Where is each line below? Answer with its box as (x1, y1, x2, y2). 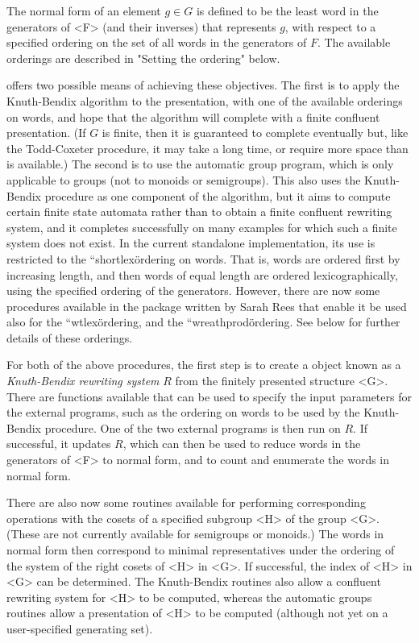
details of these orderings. (6, 329, 133, 346)
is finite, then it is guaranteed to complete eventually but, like (102, 124, 409, 141)
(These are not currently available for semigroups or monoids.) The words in (6, 525, 384, 542)
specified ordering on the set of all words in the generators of (6, 34, 307, 51)
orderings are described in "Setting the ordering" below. (6, 49, 280, 66)
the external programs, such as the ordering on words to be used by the (6, 404, 360, 421)
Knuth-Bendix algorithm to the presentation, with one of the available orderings (6, 92, 403, 109)
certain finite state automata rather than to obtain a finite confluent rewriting (6, 203, 392, 220)
